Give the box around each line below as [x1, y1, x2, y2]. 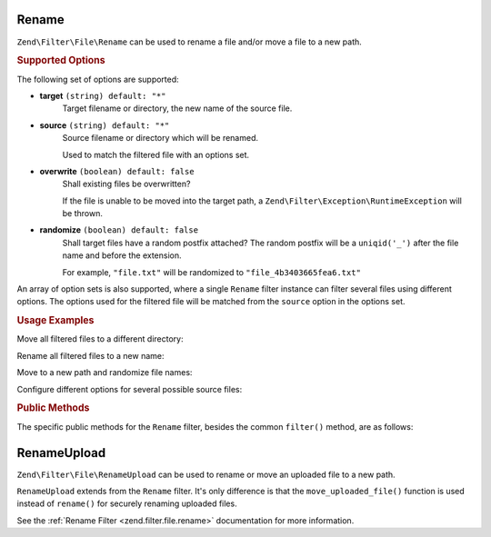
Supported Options [16, 55, 105, 67]
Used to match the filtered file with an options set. [62, 149, 250, 160]
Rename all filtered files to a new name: [16, 350, 165, 361]
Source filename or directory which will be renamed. [62, 133, 259, 144]
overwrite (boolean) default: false [39, 165, 195, 176]
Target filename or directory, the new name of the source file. [62, 103, 293, 114]
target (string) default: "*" [39, 90, 166, 101]
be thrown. [62, 208, 104, 219]
